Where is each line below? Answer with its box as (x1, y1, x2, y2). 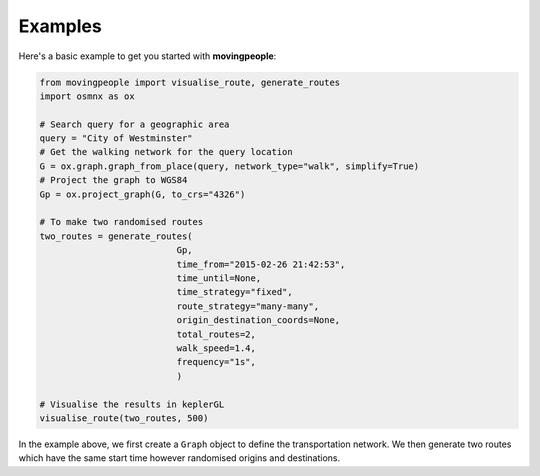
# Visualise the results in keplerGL (39, 398, 225, 410)
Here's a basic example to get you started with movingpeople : (18, 50, 277, 62)
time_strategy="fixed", (176, 286, 294, 298)
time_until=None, (176, 273, 262, 284)
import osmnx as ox (39, 90, 135, 102)
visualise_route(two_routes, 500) (39, 412, 209, 424)
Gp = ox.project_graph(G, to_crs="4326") (39, 188, 246, 200)
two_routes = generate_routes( (39, 230, 194, 242)
